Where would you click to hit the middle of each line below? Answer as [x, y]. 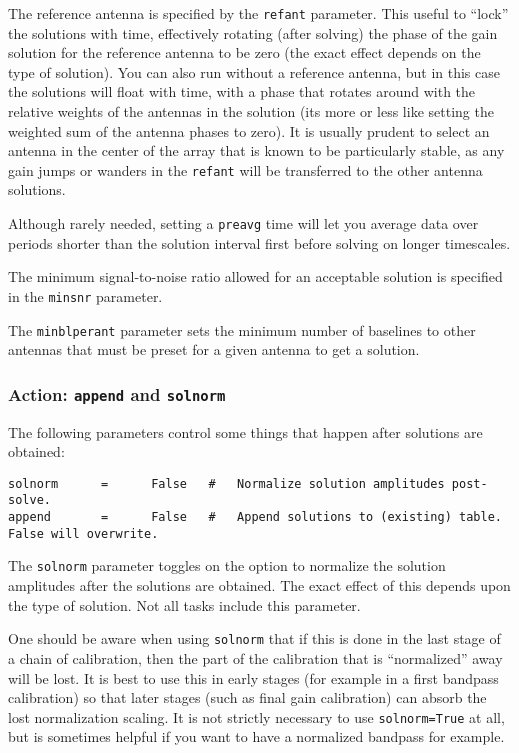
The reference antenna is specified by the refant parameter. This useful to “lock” [258, 13]
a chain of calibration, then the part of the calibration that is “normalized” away [255, 657]
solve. [29, 500]
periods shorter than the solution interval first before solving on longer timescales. [259, 242]
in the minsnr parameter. [85, 295]
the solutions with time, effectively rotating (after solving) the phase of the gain [253, 32]
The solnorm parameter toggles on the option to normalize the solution [227, 565]
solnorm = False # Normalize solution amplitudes [226, 483]
